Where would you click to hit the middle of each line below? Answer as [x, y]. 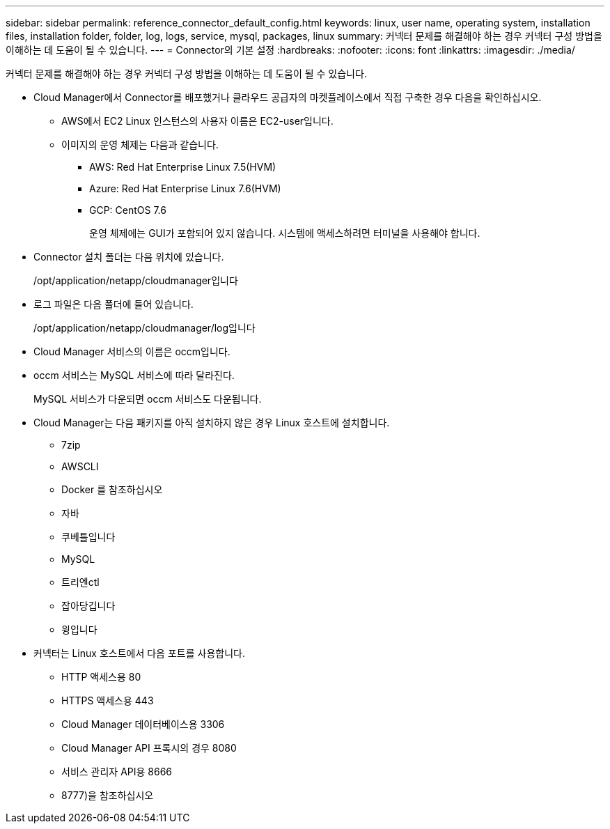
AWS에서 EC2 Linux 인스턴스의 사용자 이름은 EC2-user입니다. [197, 121]
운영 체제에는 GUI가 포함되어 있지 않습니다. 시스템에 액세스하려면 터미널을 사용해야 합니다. [285, 233]
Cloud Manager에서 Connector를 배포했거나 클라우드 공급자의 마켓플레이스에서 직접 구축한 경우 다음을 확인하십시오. [288, 97]
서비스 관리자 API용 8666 [117, 772]
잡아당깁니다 [88, 606]
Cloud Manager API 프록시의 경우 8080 [149, 748]
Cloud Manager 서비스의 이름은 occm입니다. [132, 351]
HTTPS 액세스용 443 [108, 700]
